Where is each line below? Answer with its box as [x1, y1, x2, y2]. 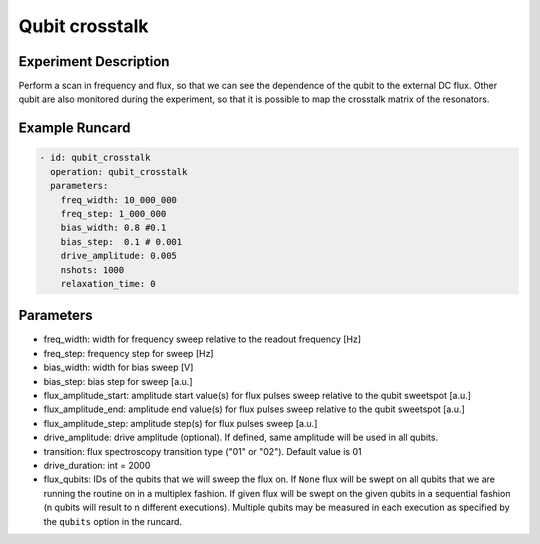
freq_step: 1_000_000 [60, 208, 167, 220]
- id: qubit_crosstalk [39, 152, 151, 164]
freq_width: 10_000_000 [60, 194, 177, 205]
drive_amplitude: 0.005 [60, 250, 177, 262]
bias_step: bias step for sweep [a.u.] [43, 375, 194, 387]
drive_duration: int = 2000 [43, 459, 151, 471]
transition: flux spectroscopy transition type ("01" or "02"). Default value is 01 [43, 445, 362, 457]
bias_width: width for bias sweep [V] [43, 361, 194, 374]
